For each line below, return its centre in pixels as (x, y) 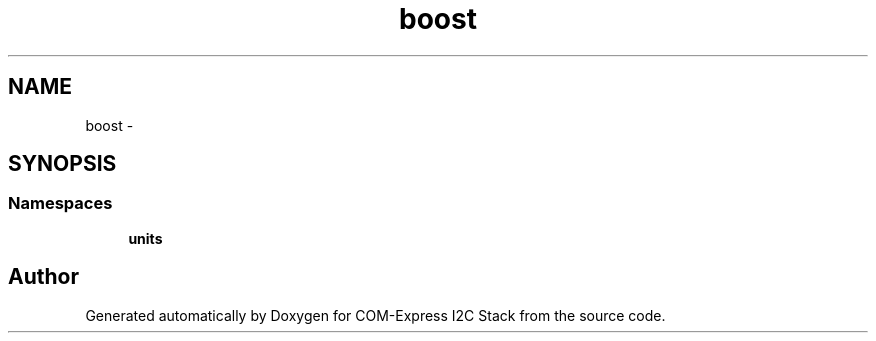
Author (43, 277)
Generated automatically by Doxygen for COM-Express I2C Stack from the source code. (375, 315)
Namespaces (60, 203)
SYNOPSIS (62, 164)
